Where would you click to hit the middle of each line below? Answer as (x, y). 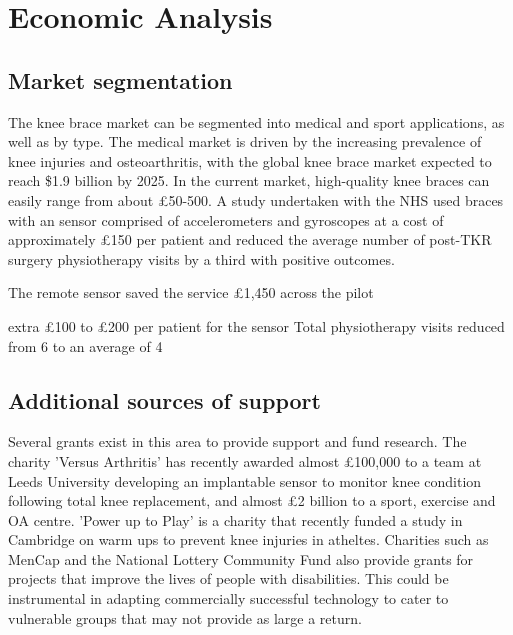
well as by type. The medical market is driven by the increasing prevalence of (245, 141)
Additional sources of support (164, 399)
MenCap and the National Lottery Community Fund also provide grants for (241, 558)
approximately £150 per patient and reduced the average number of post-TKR (250, 239)
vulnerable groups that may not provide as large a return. (185, 617)
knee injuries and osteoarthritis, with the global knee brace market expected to (250, 160)
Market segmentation (120, 79)
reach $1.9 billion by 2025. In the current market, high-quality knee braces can (249, 180)
